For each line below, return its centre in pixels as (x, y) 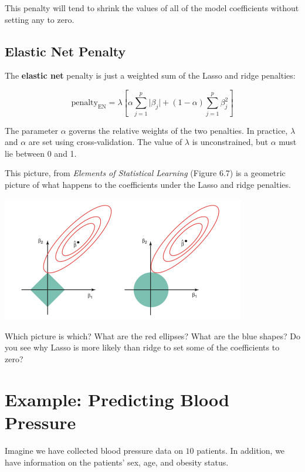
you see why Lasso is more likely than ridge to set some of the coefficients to (142, 347)
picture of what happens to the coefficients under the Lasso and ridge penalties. (148, 185)
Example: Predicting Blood (117, 399)
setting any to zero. (40, 19)
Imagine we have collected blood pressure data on (94, 450)
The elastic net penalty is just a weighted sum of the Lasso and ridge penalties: (150, 75)
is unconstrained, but (230, 142)
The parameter (32, 130)
